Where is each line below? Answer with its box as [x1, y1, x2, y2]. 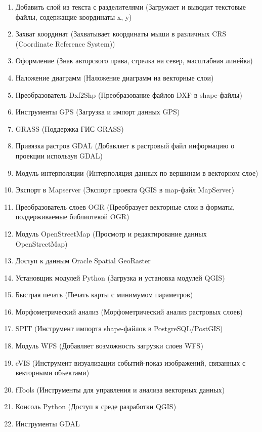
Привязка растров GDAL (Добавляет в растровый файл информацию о [15, 140, 235, 151]
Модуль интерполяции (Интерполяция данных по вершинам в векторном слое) [15, 167, 258, 178]
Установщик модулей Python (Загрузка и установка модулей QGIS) [15, 272, 225, 283]
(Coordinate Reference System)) [15, 38, 115, 49]
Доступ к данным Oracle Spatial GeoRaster [15, 255, 151, 266]
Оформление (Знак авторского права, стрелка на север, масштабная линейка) [15, 55, 253, 66]
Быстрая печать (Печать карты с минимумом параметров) [15, 289, 193, 300]
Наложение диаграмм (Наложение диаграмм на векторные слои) [15, 72, 214, 83]
